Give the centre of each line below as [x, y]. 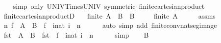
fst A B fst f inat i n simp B [76, 34]
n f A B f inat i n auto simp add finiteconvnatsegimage [110, 25]
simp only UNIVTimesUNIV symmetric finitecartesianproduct [109, 6]
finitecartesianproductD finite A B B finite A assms [110, 15]
